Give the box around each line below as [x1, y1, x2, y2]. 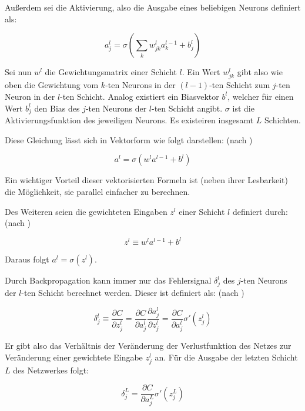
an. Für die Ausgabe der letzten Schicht [155, 351, 298, 363]
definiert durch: [232, 205, 288, 217]
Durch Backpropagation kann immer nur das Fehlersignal [5, 274, 212, 287]
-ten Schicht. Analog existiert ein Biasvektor [60, 90, 219, 102]
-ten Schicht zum [209, 79, 270, 91]
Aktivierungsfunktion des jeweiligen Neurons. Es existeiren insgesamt [5, 114, 254, 126]
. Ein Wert [182, 66, 220, 78]
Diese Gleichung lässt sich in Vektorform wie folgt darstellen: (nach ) [5, 133, 253, 146]
